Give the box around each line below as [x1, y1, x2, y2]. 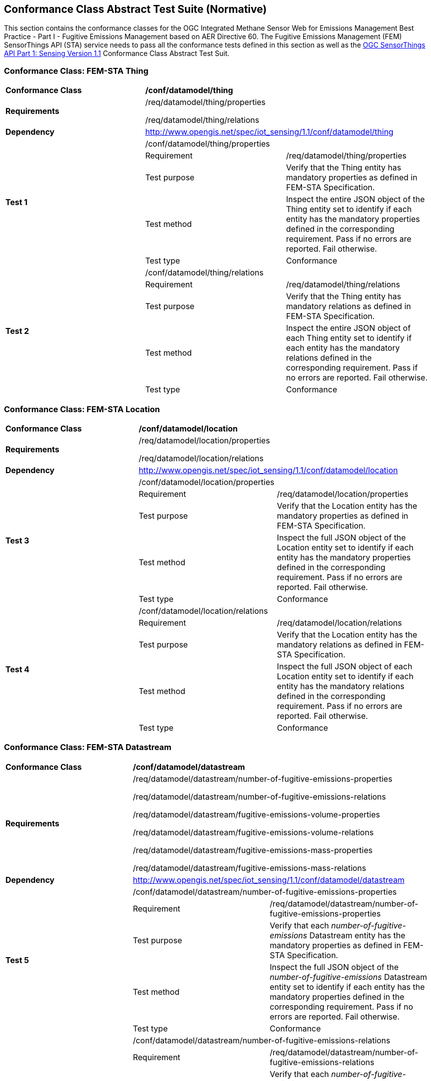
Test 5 [5, 955, 29, 965]
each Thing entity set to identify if [286, 333, 412, 343]
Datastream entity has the [309, 930, 405, 940]
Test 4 [5, 664, 30, 674]
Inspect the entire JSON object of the [286, 194, 425, 205]
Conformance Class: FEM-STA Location [4, 404, 160, 414]
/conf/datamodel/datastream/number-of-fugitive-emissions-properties [133, 886, 397, 897]
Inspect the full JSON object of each [277, 661, 413, 671]
